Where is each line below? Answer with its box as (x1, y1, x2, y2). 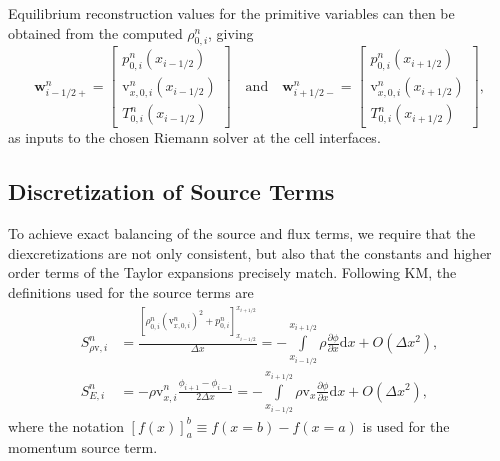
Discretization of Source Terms (8, 176, 335, 207)
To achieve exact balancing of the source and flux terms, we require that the (8, 223, 476, 244)
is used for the (362, 415, 450, 436)
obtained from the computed (8, 22, 183, 43)
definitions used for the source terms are (8, 282, 254, 303)
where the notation (8, 415, 124, 436)
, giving (208, 22, 254, 43)
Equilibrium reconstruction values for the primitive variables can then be (8, 3, 455, 23)
